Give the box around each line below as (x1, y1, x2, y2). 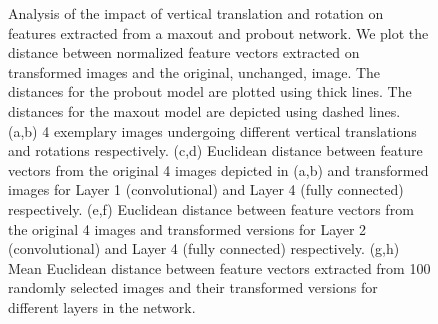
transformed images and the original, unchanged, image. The (8, 61, 381, 82)
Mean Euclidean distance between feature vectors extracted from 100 (8, 257, 431, 278)
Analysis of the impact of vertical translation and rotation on (8, 3, 384, 23)
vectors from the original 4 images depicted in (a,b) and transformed (8, 159, 429, 180)
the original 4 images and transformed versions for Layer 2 (8, 218, 367, 239)
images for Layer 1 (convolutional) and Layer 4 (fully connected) (8, 179, 404, 200)
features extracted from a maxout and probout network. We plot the (8, 22, 429, 43)
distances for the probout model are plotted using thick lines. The (8, 81, 412, 102)
